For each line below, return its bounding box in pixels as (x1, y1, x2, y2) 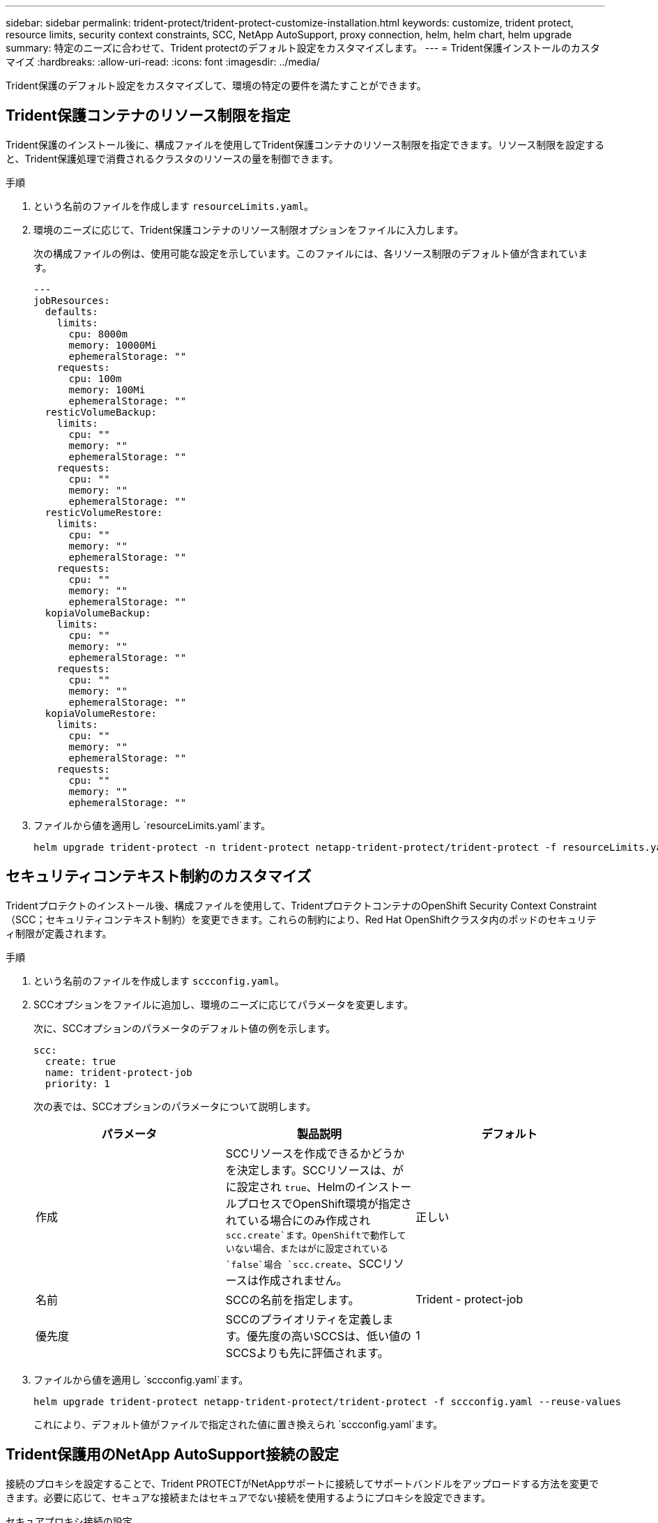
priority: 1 (45, 1077, 110, 1089)
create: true (45, 1055, 116, 1067)
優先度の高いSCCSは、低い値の (247, 1328, 411, 1343)
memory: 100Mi (68, 384, 146, 395)
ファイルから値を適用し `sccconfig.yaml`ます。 (33, 1373, 249, 1386)
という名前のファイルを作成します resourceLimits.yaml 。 (33, 199, 314, 212)
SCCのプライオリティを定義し (225, 1312, 383, 1326)
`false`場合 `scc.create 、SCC (225, 1256, 383, 1271)
